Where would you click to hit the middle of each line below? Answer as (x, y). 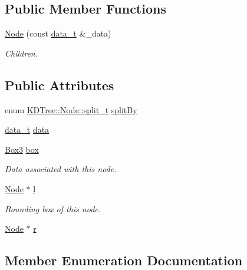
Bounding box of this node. (53, 208)
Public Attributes (60, 85)
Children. (22, 53)
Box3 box (22, 149)
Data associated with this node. (61, 169)
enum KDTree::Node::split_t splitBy (71, 109)
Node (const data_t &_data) (58, 33)
